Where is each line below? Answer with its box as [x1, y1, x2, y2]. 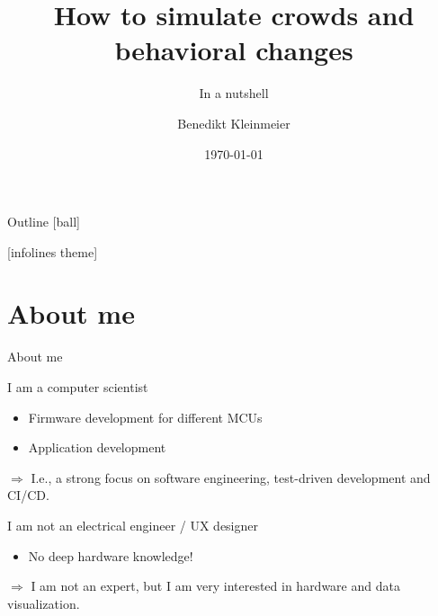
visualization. [7, 594, 80, 612]
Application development [28, 438, 166, 457]
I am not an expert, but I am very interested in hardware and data [31, 576, 400, 595]
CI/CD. [7, 486, 49, 504]
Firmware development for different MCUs [28, 407, 263, 426]
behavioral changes [114, 31, 353, 68]
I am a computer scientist [7, 378, 148, 396]
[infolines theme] [7, 242, 98, 261]
